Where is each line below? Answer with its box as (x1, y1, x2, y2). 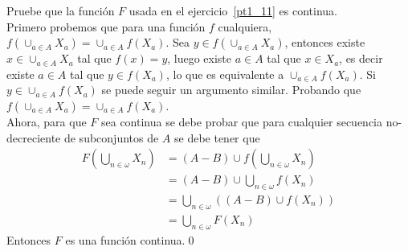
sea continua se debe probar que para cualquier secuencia (101, 113, 382, 130)
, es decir (339, 50, 383, 67)
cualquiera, (218, 18, 272, 35)
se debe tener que (174, 129, 260, 146)
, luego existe (167, 50, 232, 67)
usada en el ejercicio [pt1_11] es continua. (129, 2, 337, 19)
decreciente (6, 129, 61, 146)
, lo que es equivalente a (165, 65, 284, 82)
